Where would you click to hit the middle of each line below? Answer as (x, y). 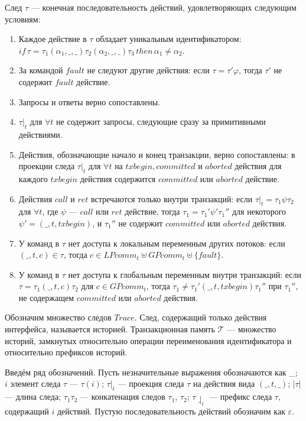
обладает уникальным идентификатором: (169, 39)
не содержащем (46, 297)
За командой (41, 70)
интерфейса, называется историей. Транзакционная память (110, 329)
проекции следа (47, 166)
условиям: (23, 19)
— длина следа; (33, 396)
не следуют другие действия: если (148, 70)
